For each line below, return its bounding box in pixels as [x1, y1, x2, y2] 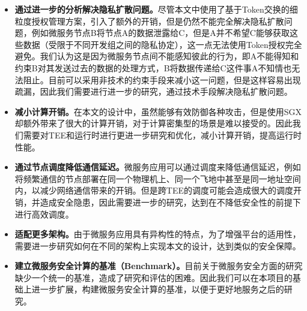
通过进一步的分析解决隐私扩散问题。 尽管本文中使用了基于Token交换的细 [14, 3, 298, 15]
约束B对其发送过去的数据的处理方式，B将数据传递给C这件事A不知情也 [14, 61, 292, 74]
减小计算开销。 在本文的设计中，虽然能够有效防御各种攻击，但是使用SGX [14, 105, 302, 117]
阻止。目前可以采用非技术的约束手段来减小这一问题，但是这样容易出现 [23, 73, 301, 86]
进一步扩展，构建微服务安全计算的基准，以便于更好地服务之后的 [31, 283, 284, 295]
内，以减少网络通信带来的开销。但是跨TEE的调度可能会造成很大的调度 [14, 184, 293, 197]
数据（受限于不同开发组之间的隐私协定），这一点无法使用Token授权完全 [23, 38, 302, 50]
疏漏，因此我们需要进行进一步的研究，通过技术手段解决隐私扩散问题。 [14, 85, 293, 98]
